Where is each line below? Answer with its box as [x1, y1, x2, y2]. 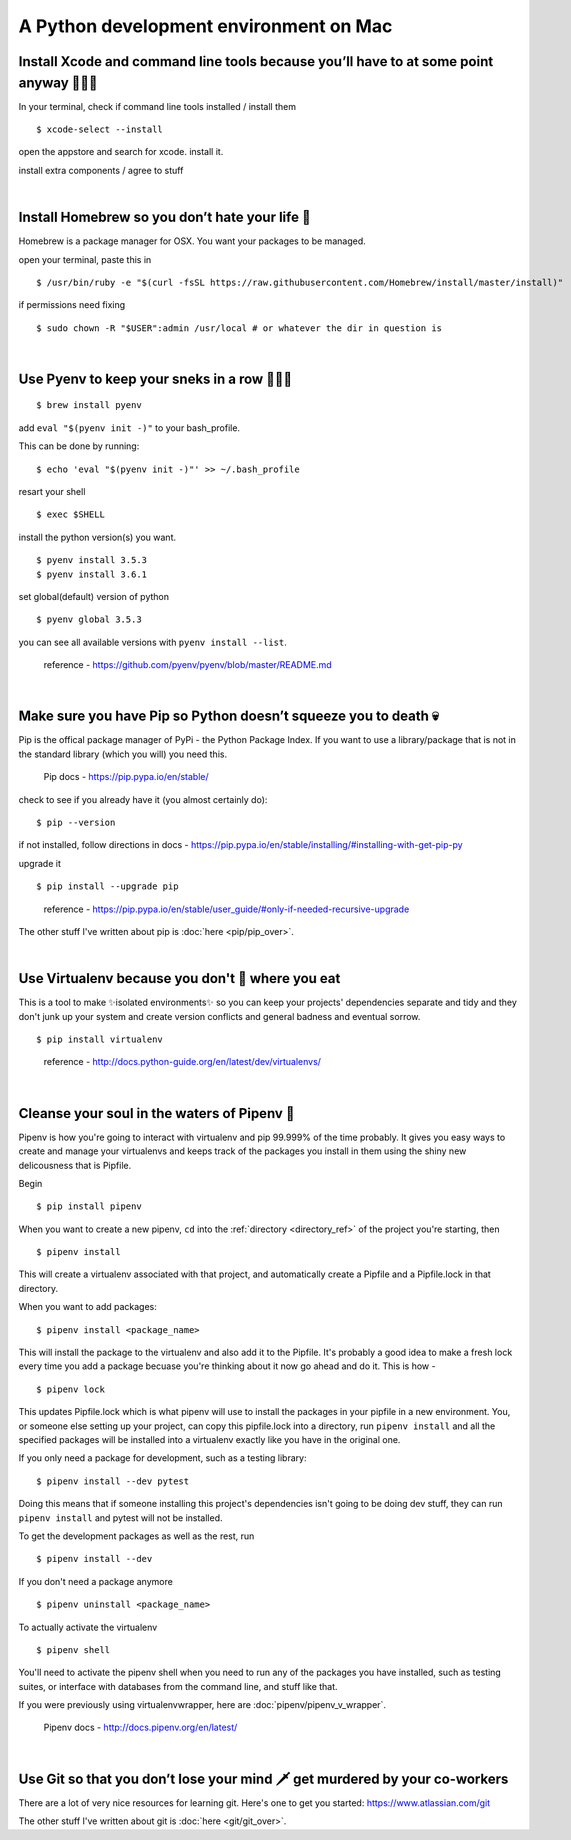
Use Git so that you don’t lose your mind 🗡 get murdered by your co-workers [18, 1770, 509, 1787]
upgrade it [18, 857, 62, 869]
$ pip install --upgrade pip [36, 881, 179, 892]
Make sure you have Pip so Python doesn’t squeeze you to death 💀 [18, 708, 439, 725]
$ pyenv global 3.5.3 [36, 614, 142, 625]
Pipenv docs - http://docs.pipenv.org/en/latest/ [43, 1721, 238, 1734]
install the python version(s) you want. [18, 531, 177, 543]
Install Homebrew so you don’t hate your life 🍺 [18, 209, 311, 226]
